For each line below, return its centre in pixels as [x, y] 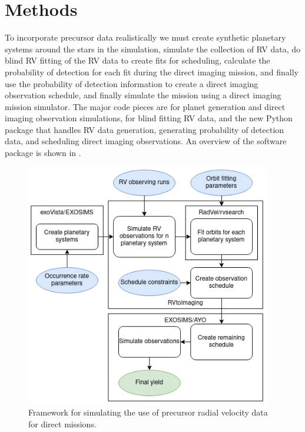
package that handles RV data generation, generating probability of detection [145, 129]
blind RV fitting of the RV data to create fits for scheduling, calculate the [137, 60]
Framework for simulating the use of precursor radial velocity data [148, 412]
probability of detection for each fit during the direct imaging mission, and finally [152, 72]
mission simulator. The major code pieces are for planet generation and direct [145, 106]
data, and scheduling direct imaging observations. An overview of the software [146, 141]
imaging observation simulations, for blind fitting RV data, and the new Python [149, 118]
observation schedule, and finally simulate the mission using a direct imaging [143, 95]
